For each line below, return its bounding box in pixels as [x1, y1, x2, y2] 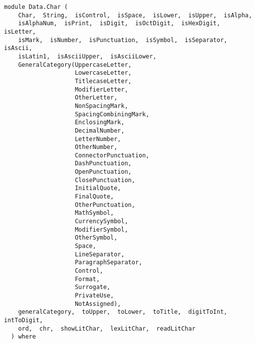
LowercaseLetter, [75, 69, 132, 77]
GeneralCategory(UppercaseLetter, [18, 61, 132, 68]
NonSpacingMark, [75, 102, 128, 109]
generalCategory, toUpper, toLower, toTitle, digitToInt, [18, 308, 228, 316]
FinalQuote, [75, 193, 114, 200]
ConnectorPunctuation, [75, 151, 150, 159]
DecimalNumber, [75, 127, 125, 134]
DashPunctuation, [75, 160, 132, 167]
